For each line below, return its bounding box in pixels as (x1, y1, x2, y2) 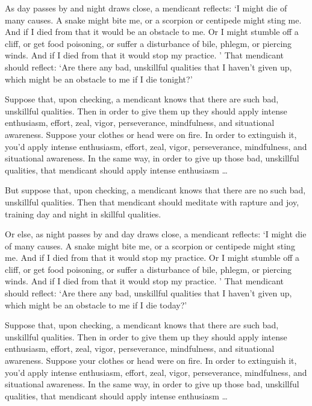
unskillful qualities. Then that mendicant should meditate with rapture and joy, (5, 195, 299, 208)
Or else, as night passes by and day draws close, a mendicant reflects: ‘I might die (5, 228, 307, 240)
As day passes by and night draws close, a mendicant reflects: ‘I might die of (5, 2, 287, 14)
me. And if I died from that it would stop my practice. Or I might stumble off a (5, 251, 300, 264)
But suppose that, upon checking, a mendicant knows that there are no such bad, (5, 184, 306, 196)
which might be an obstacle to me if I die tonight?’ (5, 72, 193, 85)
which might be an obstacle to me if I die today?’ (5, 298, 187, 311)
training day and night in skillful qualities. (5, 207, 161, 220)
